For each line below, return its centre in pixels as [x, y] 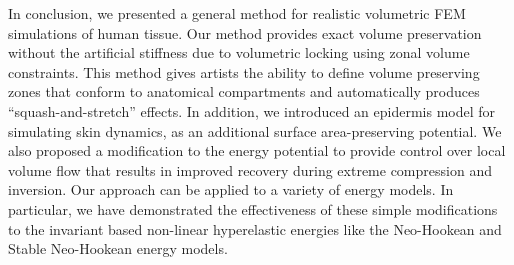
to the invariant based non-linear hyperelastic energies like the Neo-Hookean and [255, 228]
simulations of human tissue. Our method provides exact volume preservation [245, 32]
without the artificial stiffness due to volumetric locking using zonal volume [239, 52]
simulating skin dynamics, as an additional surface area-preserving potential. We [255, 130]
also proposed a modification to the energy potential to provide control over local [257, 150]
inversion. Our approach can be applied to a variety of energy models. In [231, 189]
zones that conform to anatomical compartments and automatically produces [244, 91]
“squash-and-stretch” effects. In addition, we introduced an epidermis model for [252, 110]
